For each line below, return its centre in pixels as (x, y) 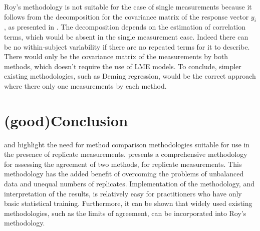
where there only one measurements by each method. (85, 85)
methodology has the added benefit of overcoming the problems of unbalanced (124, 174)
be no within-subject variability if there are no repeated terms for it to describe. (127, 46)
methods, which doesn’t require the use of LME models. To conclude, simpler (123, 66)
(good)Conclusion (66, 120)
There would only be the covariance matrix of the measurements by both (116, 56)
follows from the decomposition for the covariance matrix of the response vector (126, 16)
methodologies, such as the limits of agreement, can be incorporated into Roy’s (125, 213)
